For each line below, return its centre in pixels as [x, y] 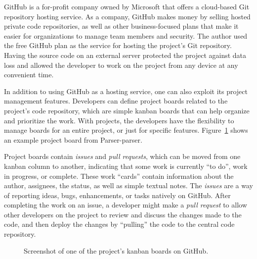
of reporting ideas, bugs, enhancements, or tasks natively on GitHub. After [117, 195]
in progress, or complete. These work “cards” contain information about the [119, 176]
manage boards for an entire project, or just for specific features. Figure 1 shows [126, 130]
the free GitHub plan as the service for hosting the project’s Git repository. [118, 45]
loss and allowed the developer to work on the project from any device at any [121, 65]
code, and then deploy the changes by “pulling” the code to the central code [119, 224]
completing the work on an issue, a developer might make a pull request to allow [126, 205]
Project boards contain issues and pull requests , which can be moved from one [122, 156]
